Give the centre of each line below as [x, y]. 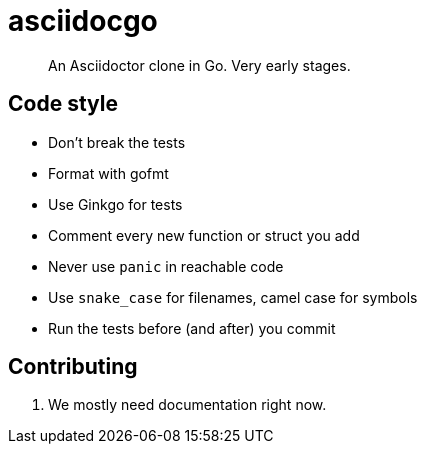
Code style [63, 104]
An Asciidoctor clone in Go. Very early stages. [199, 65]
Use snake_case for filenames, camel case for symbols [233, 297]
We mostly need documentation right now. [187, 405]
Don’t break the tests [117, 142]
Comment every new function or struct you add [204, 235]
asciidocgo [83, 21]
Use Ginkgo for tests [115, 204]
